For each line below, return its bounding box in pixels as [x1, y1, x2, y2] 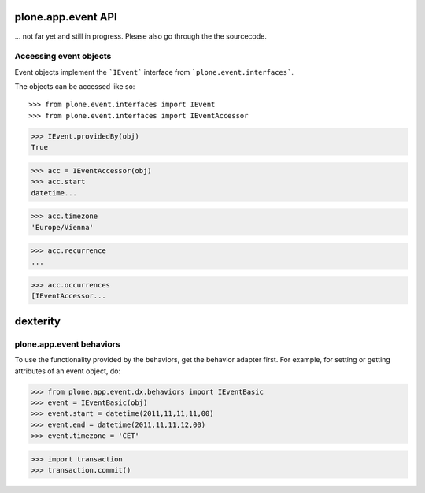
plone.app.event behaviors [14, 339, 121, 350]
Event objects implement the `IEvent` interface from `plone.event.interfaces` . [14, 67, 294, 76]
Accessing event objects [14, 51, 112, 62]
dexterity [14, 314, 61, 328]
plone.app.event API [14, 10, 117, 24]
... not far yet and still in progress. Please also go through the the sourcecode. [14, 32, 267, 41]
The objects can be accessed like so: [14, 82, 135, 91]
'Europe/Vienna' [31, 223, 94, 232]
